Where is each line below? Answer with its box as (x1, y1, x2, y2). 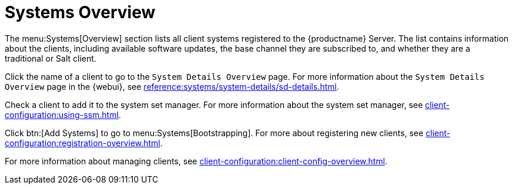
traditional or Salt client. (5, 53, 96, 63)
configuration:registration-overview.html (5, 137, 160, 148)
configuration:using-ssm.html (5, 109, 119, 120)
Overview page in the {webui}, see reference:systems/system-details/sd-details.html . (5, 81, 339, 92)
